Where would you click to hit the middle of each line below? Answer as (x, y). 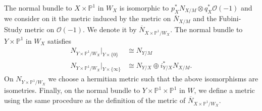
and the (205, 18)
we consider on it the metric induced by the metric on (88, 18)
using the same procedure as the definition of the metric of (95, 100)
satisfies (60, 40)
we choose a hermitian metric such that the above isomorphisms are (153, 79)
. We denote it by (110, 29)
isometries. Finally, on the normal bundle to (72, 90)
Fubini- (230, 18)
